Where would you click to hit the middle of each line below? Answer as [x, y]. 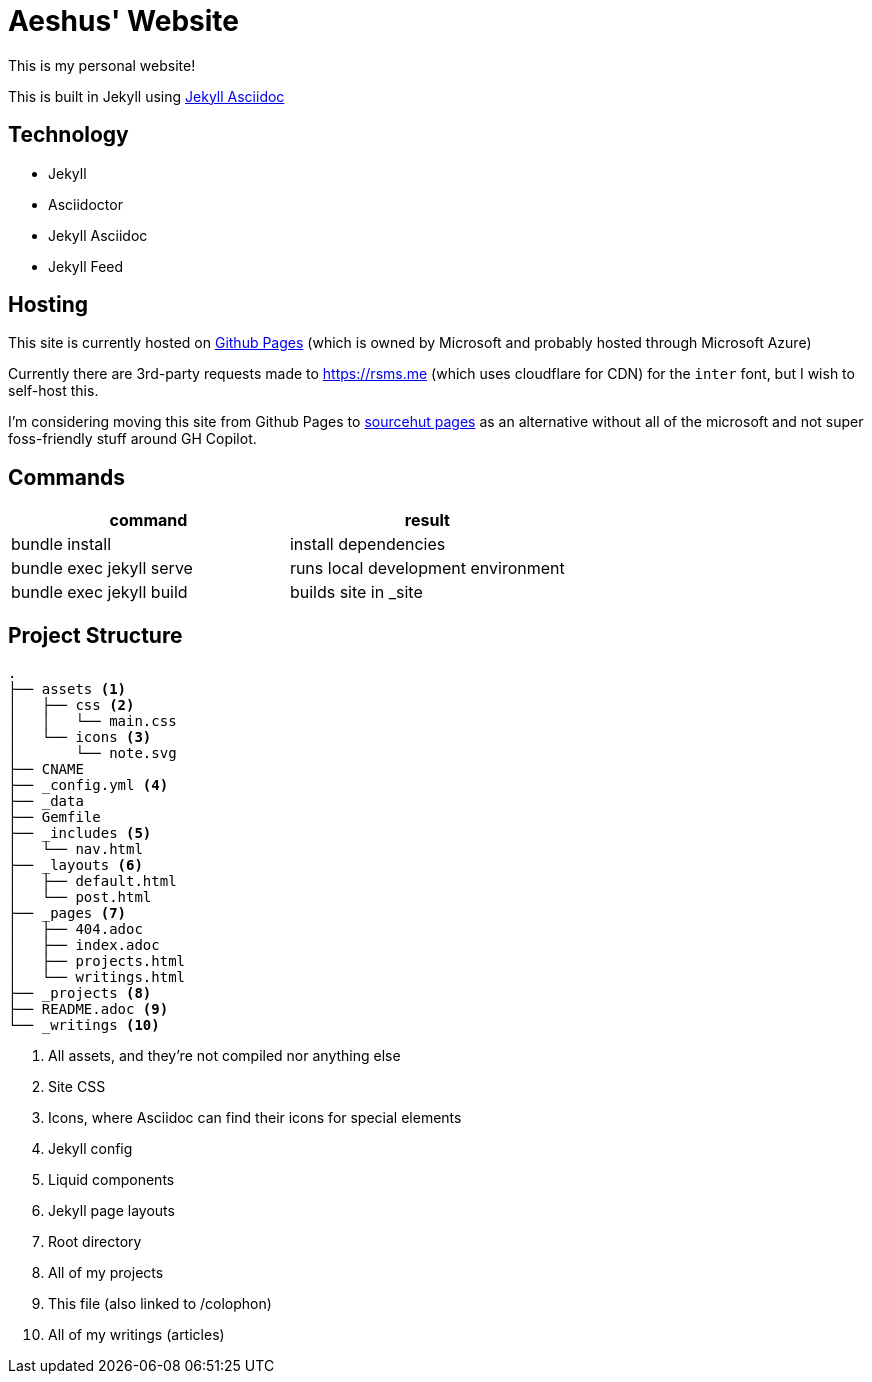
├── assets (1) [67, 689]
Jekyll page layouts [111, 1211]
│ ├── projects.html [97, 961]
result [427, 520]
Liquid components [111, 1180]
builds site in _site [356, 592]
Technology [68, 135]
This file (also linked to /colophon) [160, 1304]
